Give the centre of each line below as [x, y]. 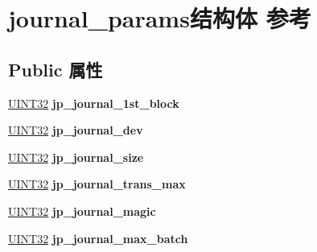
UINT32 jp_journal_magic [82, 211]
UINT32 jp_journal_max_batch [98, 238]
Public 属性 [56, 69]
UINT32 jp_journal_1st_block [94, 103]
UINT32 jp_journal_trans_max [97, 184]
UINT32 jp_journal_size [76, 157]
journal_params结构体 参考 [160, 18]
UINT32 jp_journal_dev [76, 130]
